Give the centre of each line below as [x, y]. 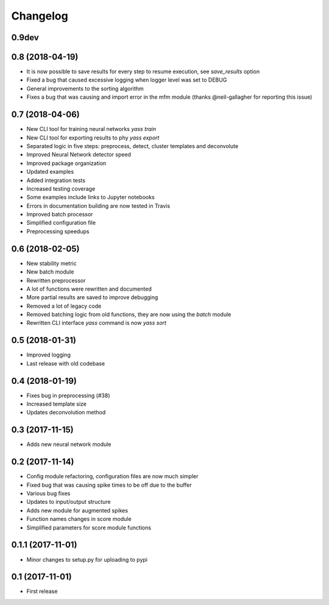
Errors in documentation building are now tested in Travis [98, 206]
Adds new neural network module [69, 444]
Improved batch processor [60, 214]
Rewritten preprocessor [56, 280]
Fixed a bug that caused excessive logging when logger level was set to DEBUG [127, 80]
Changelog [40, 16]
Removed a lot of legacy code [64, 306]
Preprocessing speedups [58, 231]
